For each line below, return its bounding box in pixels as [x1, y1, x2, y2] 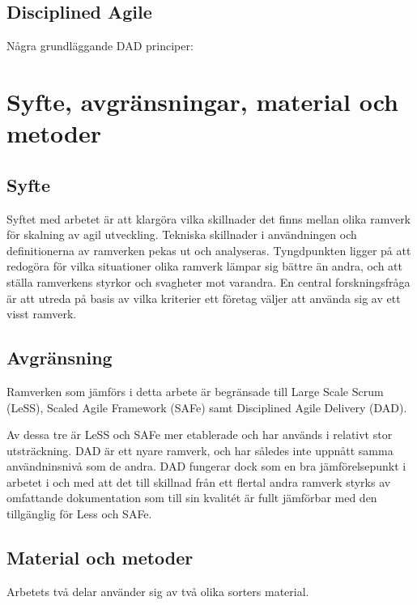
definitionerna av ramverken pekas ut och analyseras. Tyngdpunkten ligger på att [6, 241, 411, 258]
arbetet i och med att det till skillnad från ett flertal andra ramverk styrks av [6, 473, 391, 490]
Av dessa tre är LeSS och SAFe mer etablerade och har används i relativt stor [6, 426, 393, 443]
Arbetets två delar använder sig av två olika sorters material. [6, 582, 309, 599]
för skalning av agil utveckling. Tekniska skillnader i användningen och [6, 226, 357, 243]
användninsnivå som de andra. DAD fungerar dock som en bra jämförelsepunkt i [6, 458, 406, 475]
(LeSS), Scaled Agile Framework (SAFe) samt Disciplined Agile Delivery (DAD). [6, 398, 407, 415]
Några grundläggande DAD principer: [6, 37, 194, 54]
